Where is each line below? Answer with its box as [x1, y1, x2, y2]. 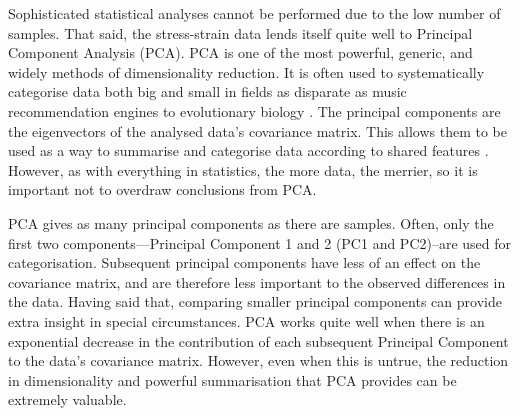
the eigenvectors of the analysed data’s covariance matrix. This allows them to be [8, 120, 507, 141]
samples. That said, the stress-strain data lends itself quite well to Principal [8, 22, 473, 43]
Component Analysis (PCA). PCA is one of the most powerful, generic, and [8, 42, 473, 63]
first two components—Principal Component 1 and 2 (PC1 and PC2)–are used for [8, 232, 512, 253]
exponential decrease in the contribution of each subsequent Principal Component [8, 330, 509, 351]
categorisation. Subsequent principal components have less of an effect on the [8, 252, 481, 273]
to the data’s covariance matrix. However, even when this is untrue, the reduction [8, 350, 509, 371]
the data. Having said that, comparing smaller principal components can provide [8, 291, 502, 312]
